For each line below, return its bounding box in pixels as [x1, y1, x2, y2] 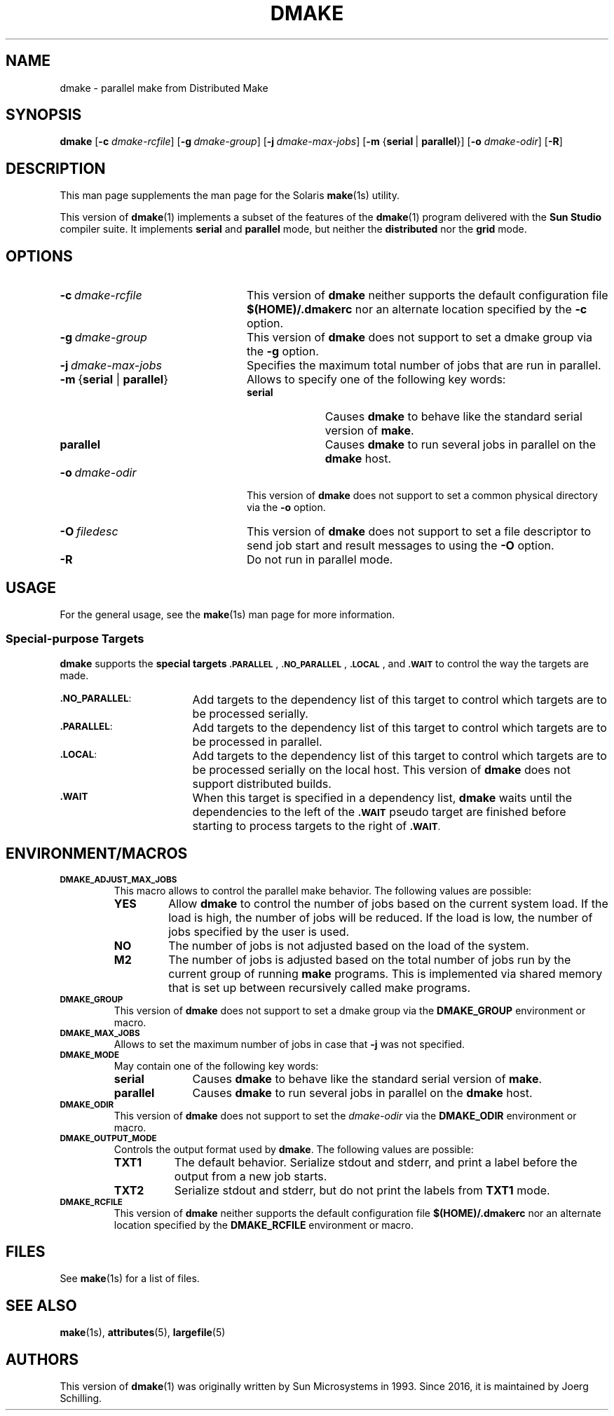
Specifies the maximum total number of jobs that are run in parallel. [246, 358, 601, 373]
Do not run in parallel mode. [246, 552, 393, 567]
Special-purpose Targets [6, 632, 144, 646]
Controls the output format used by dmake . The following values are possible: [114, 1143, 474, 1155]
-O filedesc [60, 524, 118, 539]
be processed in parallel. [192, 734, 322, 749]
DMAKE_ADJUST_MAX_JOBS [60, 874, 177, 885]
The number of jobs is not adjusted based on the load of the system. [168, 938, 529, 953]
